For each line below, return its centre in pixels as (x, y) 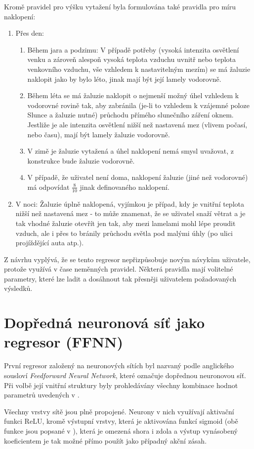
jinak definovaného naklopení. (125, 187)
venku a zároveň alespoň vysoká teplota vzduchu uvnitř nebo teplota (132, 59)
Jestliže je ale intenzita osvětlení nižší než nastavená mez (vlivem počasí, (137, 124)
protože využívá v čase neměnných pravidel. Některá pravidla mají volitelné (119, 269)
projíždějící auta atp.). (50, 243)
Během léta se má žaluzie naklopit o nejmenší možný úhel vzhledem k (133, 95)
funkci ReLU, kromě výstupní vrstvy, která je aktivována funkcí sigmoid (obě (121, 421)
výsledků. (18, 288)
